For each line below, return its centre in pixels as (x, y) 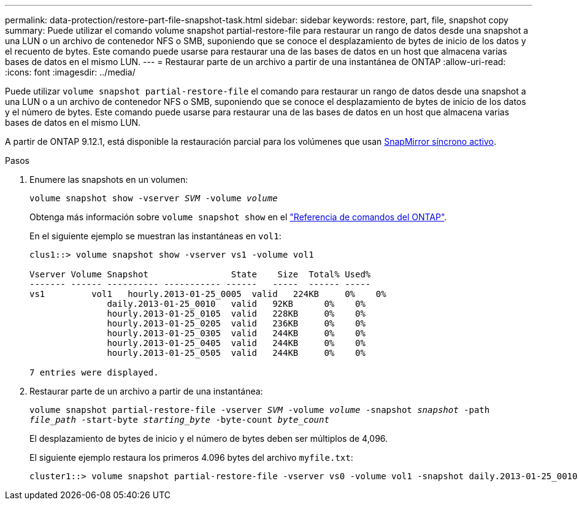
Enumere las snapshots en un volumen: (109, 179)
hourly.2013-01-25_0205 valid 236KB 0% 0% (236, 323)
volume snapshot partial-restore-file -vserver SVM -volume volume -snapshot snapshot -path (260, 410)
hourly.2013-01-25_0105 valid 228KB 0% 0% (236, 314)
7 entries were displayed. (94, 372)
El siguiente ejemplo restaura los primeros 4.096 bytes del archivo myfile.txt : (191, 457)
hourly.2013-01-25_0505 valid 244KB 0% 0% (236, 353)
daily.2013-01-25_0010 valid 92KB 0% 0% (236, 304)
